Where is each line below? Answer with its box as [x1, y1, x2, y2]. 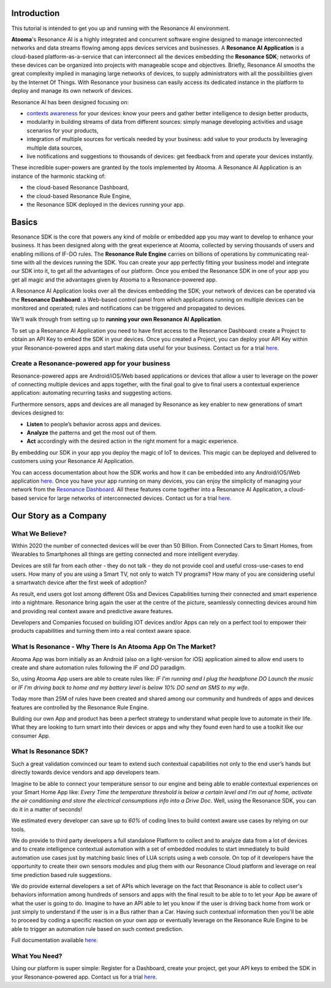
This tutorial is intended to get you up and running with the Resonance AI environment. [11, 25, 230, 32]
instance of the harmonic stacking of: [11, 172, 106, 180]
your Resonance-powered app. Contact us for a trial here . [11, 973, 158, 981]
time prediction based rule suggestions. [11, 871, 112, 878]
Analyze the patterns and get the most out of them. [26, 429, 157, 437]
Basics [11, 216, 38, 227]
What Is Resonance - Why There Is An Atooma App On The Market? [11, 643, 216, 651]
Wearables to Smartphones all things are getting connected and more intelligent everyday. [11, 551, 239, 558]
